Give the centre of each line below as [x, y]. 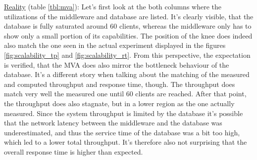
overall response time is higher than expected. [74, 151]
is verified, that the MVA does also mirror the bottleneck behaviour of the [117, 64]
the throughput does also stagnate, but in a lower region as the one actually [119, 103]
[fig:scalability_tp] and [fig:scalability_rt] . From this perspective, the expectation [127, 55]
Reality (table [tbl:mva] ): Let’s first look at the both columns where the [113, 6]
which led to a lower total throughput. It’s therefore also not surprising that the [126, 142]
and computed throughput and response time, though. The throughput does [120, 84]
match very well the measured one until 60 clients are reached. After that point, [125, 94]
